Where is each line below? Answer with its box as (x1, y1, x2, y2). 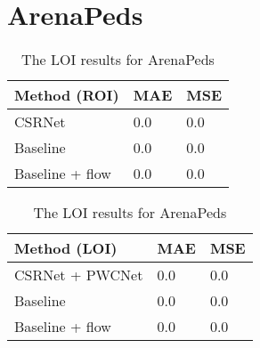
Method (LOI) (14, 238, 118, 259)
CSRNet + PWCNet (14, 264, 143, 286)
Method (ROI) (14, 85, 119, 106)
